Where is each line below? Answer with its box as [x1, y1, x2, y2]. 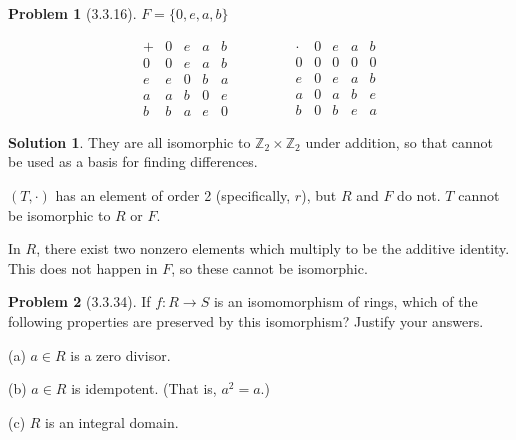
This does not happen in [8, 257, 158, 278]
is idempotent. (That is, [71, 378, 217, 399]
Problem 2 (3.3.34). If [8, 291, 151, 312]
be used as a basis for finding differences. [8, 151, 258, 172]
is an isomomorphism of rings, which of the [213, 291, 478, 312]
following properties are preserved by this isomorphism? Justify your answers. [8, 310, 484, 331]
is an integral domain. [45, 411, 179, 432]
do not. [397, 184, 441, 205]
